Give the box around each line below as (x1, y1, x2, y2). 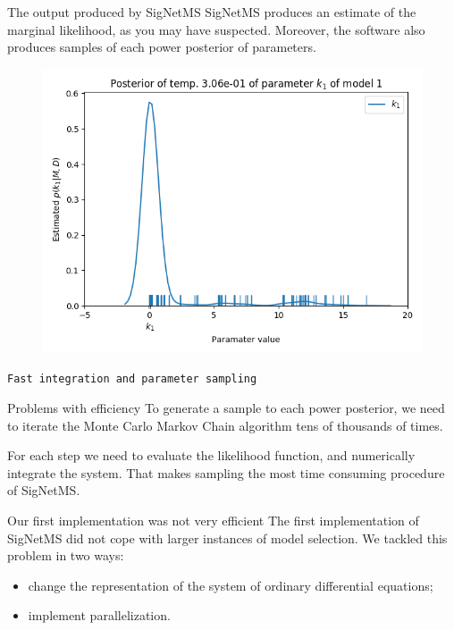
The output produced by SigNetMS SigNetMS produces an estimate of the (7, 3, 416, 21)
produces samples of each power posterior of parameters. (7, 38, 316, 56)
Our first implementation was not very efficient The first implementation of (7, 511, 419, 529)
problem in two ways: (7, 546, 124, 565)
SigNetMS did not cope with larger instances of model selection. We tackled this (7, 528, 448, 547)
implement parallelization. (28, 606, 171, 625)
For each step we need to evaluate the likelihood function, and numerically (7, 446, 416, 465)
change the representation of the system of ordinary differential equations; (28, 575, 433, 594)
